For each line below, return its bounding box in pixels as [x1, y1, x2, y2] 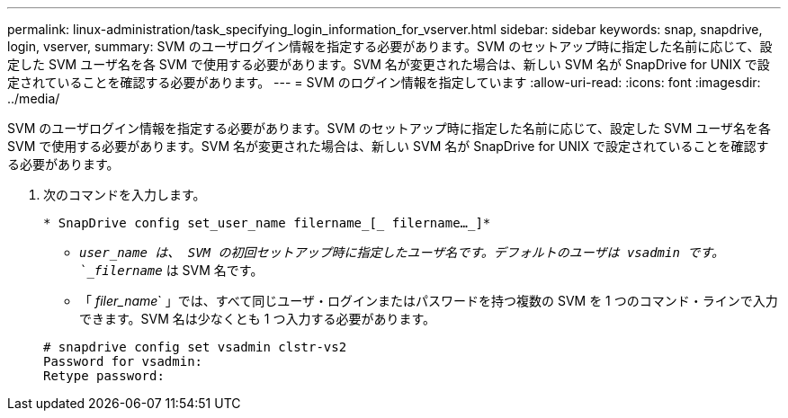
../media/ [7, 91, 60, 106]
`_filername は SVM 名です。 [79, 262, 264, 278]
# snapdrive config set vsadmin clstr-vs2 [43, 340, 347, 354]
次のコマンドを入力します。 [43, 187, 206, 202]
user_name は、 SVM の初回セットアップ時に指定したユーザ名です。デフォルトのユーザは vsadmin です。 [79, 245, 724, 260]
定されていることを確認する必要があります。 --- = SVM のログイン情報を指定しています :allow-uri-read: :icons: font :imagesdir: [7, 75, 761, 90]
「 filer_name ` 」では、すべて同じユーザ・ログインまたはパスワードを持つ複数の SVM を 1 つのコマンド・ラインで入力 [79, 293, 778, 308]
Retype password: [43, 369, 165, 383]
